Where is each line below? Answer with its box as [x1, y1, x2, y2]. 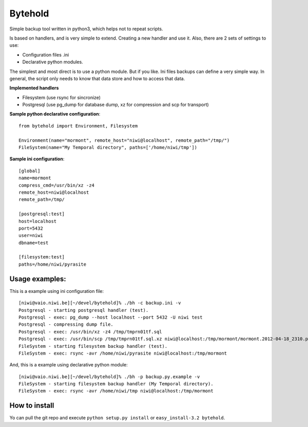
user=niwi [18, 233, 43, 238]
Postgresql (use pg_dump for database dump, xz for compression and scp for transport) [22, 102, 209, 108]
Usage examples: [9, 274, 66, 283]
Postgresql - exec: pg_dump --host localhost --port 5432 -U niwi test [18, 314, 203, 320]
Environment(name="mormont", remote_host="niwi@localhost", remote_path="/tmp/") [18, 137, 230, 143]
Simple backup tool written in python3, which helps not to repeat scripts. [9, 26, 163, 32]
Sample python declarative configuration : [9, 111, 101, 117]
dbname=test [18, 239, 49, 246]
